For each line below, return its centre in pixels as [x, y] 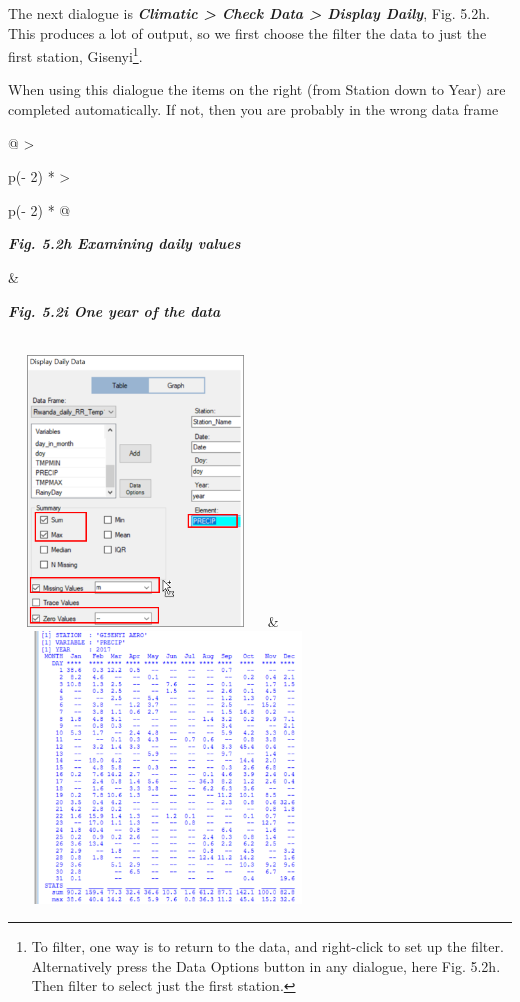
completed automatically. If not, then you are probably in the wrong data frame [253, 109]
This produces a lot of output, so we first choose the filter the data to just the [247, 32]
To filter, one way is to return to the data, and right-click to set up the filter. [267, 946]
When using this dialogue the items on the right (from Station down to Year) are [257, 89]
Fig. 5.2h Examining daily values [124, 243]
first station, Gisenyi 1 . [75, 54]
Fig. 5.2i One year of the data [114, 310]
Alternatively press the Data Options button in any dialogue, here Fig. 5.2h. [266, 965]
